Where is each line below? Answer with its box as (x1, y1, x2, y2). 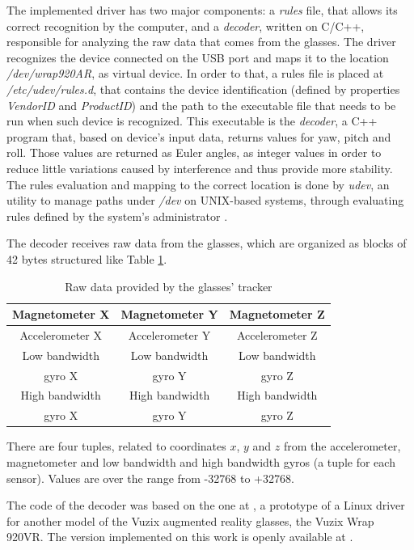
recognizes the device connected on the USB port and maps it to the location (6, 49, 389, 66)
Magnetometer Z (229, 306, 325, 323)
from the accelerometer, (284, 438, 401, 455)
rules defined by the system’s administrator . (6, 207, 228, 224)
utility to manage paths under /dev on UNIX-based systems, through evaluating (6, 192, 404, 209)
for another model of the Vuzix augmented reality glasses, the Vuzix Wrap (6, 512, 374, 529)
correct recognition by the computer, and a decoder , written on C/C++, (6, 17, 365, 34)
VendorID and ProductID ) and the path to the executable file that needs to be (6, 96, 396, 113)
